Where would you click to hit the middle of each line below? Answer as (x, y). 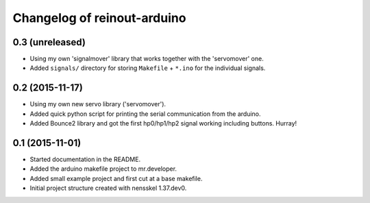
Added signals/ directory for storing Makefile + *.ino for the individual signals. (148, 68)
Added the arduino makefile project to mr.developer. (103, 169)
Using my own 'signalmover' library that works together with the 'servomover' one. (147, 59)
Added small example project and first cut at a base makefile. (116, 178)
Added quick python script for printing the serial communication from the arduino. (145, 114)
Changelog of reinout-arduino (99, 18)
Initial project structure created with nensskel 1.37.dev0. (108, 188)
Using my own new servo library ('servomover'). (98, 104)
